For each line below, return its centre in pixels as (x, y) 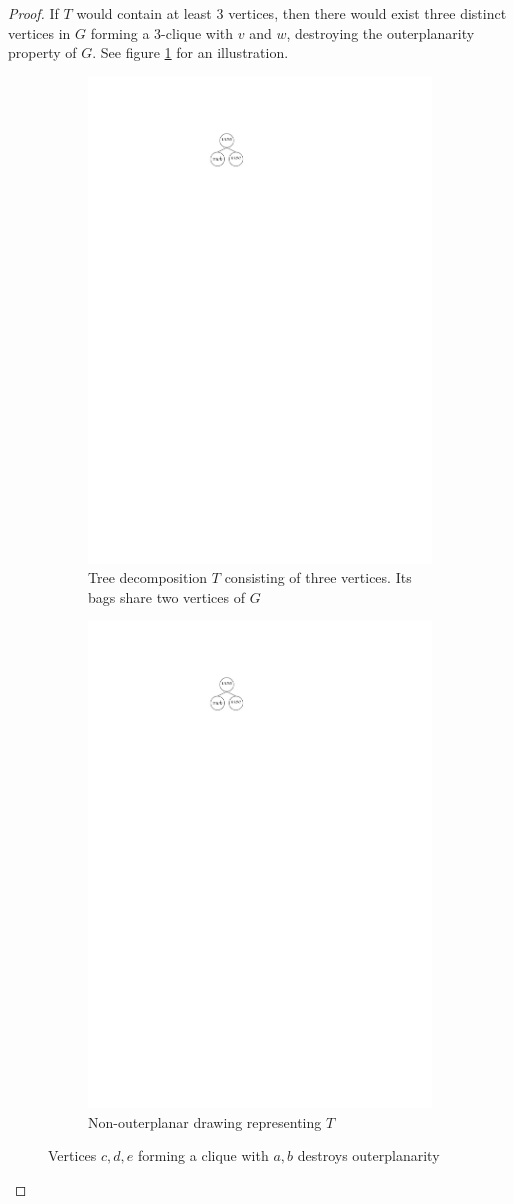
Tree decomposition (148, 577)
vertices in (39, 32)
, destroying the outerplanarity (380, 32)
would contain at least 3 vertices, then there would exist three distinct (291, 13)
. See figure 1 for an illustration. (190, 52)
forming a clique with (203, 1155)
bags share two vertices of (166, 596)
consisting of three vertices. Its (318, 577)
